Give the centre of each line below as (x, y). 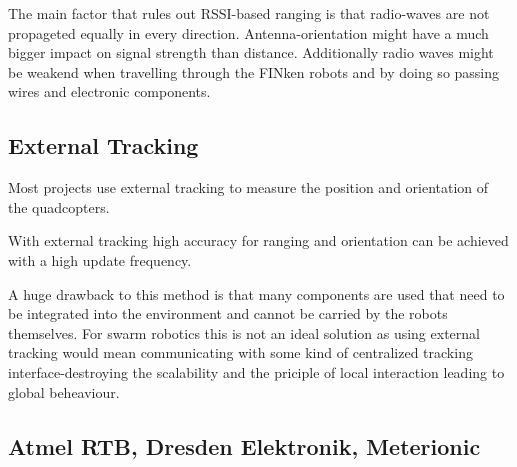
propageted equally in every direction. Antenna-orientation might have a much (248, 32)
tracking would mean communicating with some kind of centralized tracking (240, 352)
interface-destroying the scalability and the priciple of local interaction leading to (256, 371)
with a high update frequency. (100, 259)
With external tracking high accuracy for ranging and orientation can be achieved (258, 240)
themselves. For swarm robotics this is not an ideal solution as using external (244, 332)
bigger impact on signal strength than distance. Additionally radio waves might (251, 52)
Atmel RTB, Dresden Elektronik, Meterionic (244, 445)
